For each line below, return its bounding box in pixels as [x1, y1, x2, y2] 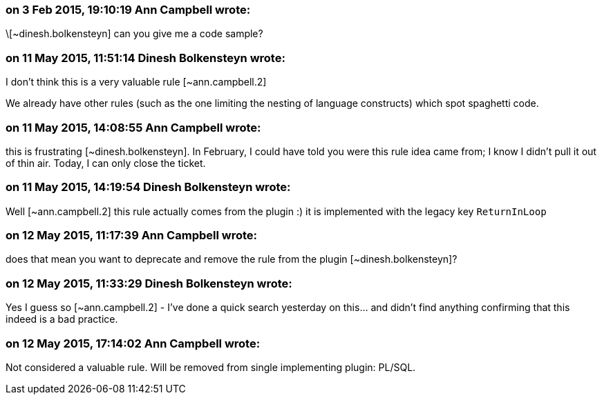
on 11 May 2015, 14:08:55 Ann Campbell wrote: [6, 120, 261, 134]
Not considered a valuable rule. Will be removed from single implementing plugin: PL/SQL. [6, 361, 416, 373]
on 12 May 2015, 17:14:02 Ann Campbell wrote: [6, 336, 261, 350]
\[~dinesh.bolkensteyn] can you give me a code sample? [6, 28, 263, 40]
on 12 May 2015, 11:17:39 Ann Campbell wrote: [6, 228, 257, 242]
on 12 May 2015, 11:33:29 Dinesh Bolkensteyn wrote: [6, 276, 292, 290]
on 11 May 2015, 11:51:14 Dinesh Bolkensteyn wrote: [6, 50, 285, 65]
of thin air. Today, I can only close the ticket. [6, 157, 206, 169]
